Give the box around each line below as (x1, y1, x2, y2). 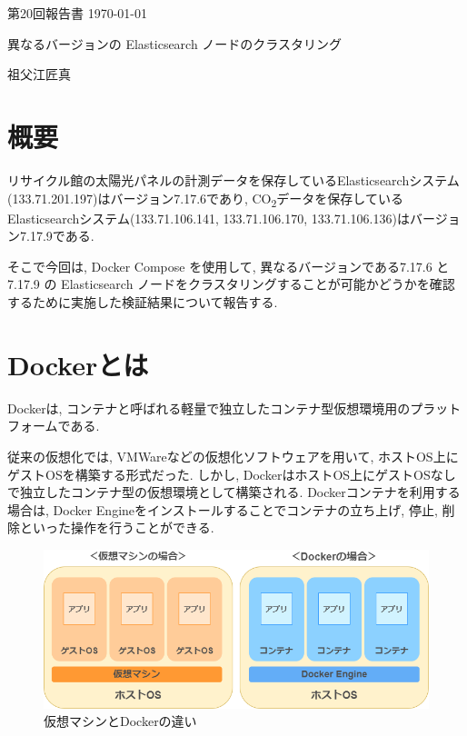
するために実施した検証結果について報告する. (7, 293, 278, 311)
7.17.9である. (19, 226, 94, 245)
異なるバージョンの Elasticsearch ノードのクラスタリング (7, 34, 343, 53)
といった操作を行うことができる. (19, 518, 214, 537)
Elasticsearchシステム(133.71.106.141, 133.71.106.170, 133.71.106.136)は (7, 208, 410, 227)
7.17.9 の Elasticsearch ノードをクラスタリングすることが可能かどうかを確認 (7, 274, 455, 293)
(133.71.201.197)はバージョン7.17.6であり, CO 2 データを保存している (7, 188, 403, 210)
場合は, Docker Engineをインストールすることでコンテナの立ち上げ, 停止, (7, 500, 438, 519)
